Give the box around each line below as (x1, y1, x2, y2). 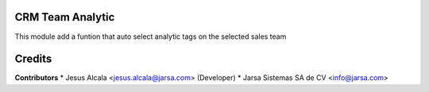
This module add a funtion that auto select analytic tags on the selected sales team (14, 32, 287, 41)
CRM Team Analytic (14, 10, 115, 24)
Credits (14, 52, 52, 66)
